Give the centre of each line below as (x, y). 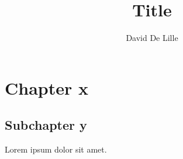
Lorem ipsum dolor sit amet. (56, 149)
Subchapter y (46, 125)
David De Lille (152, 38)
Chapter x (46, 87)
